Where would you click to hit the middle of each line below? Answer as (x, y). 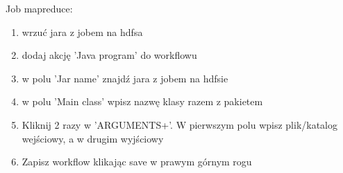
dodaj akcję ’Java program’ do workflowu (109, 55)
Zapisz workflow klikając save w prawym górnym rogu (137, 162)
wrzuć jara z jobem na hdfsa (82, 31)
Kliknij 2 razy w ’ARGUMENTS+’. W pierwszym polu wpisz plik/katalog (179, 124)
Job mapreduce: (39, 8)
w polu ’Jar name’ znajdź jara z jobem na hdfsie (125, 78)
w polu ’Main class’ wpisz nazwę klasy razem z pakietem (142, 101)
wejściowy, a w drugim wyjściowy (93, 138)
